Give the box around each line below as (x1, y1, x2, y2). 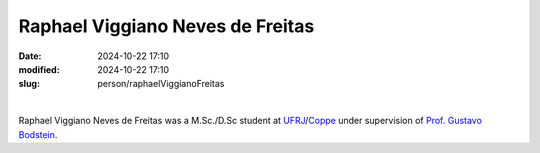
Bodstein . (18, 128, 58, 140)
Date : (18, 50, 42, 62)
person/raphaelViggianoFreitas (97, 78, 225, 90)
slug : (18, 78, 40, 90)
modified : (18, 63, 60, 75)
